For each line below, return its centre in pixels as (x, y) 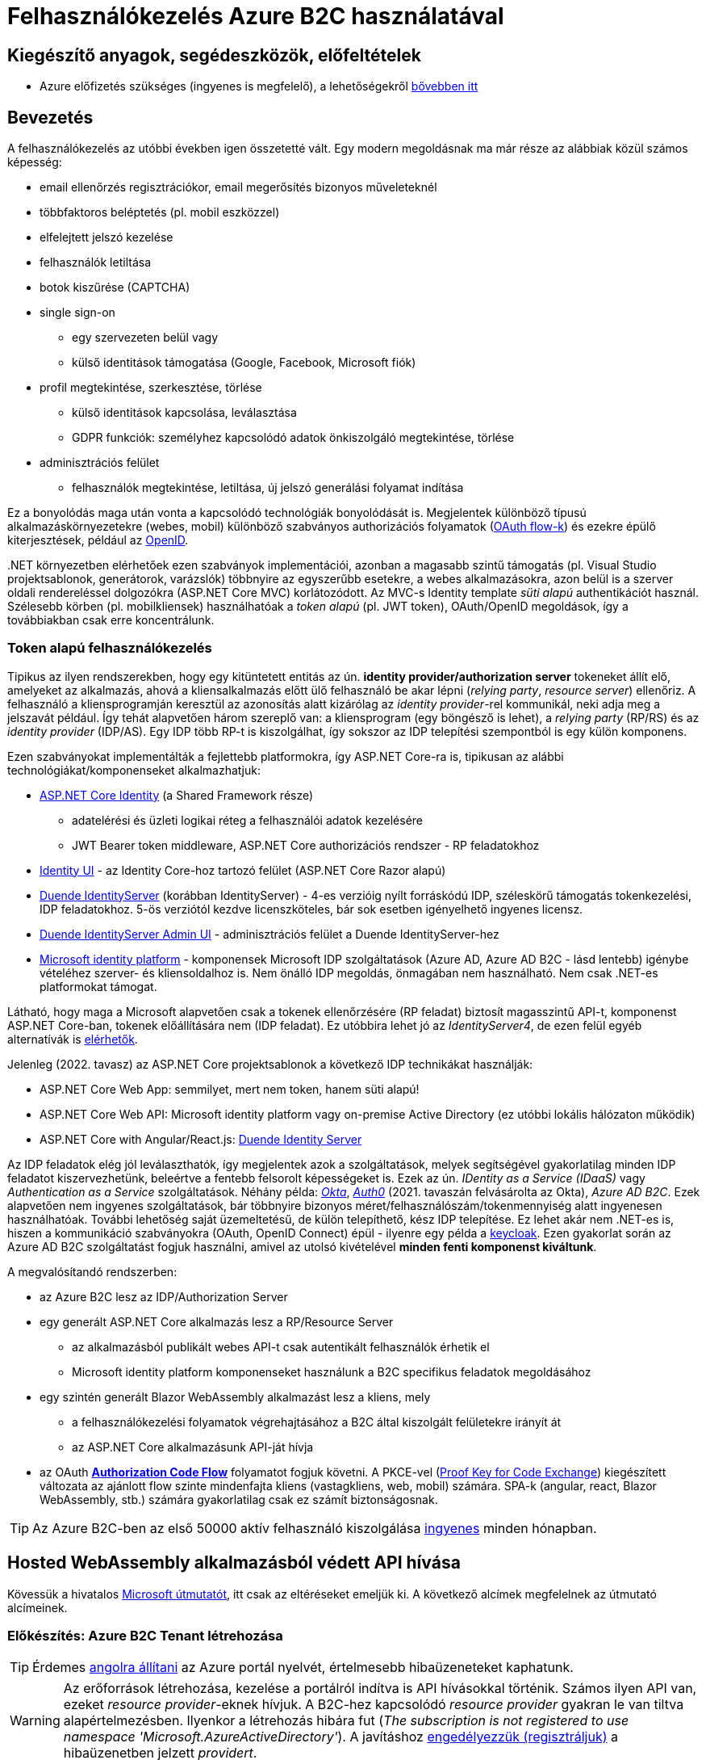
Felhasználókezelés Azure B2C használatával (256, 16)
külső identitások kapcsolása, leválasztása (184, 413)
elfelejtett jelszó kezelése (107, 237)
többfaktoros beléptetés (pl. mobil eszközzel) (160, 212)
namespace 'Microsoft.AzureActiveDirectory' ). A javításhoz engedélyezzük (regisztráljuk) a (341, 1737)
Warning (35, 1721)
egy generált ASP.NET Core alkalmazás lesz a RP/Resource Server (217, 1321)
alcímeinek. (38, 1607)
